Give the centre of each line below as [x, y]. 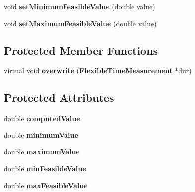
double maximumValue [42, 152]
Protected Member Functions [81, 50]
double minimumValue [41, 135]
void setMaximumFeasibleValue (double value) [80, 23]
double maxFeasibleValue [46, 185]
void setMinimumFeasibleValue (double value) [80, 6]
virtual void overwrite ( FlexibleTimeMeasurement [88, 71]
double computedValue [42, 118]
